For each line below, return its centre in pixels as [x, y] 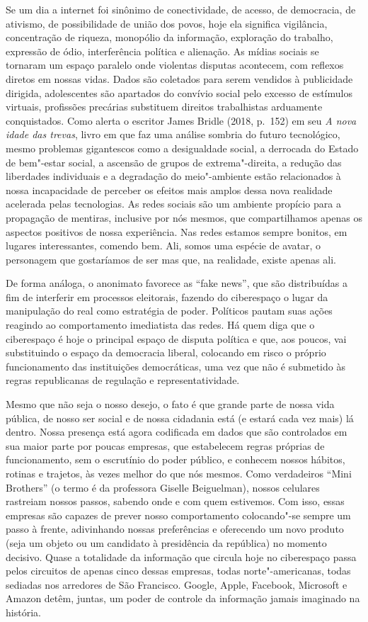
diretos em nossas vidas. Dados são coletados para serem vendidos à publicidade [179, 78]
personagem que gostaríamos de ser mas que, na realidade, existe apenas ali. [171, 259]
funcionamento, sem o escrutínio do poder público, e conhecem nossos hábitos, [176, 459]
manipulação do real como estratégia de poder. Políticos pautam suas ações [169, 311]
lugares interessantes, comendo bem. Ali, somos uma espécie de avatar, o [163, 245]
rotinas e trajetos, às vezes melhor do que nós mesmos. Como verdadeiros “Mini [179, 473]
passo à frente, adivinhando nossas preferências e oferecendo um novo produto [175, 529]
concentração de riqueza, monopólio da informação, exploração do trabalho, [169, 37]
